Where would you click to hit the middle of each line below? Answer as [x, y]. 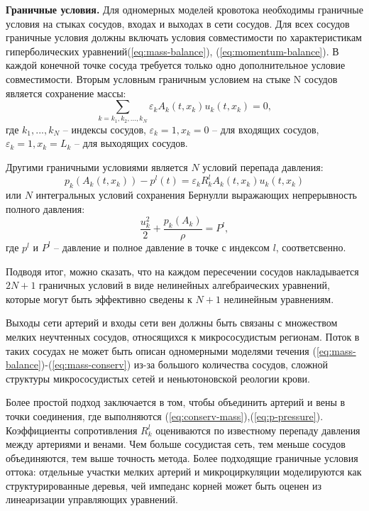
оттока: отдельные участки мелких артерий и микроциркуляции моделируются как [184, 472]
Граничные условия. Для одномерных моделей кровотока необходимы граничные [184, 9]
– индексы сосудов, [104, 129]
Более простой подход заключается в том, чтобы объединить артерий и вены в [176, 402]
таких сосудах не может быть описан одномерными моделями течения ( [161, 350]
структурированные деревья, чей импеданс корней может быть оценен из [164, 485]
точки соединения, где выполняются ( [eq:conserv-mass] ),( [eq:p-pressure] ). [165, 416]
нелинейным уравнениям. [279, 298]
